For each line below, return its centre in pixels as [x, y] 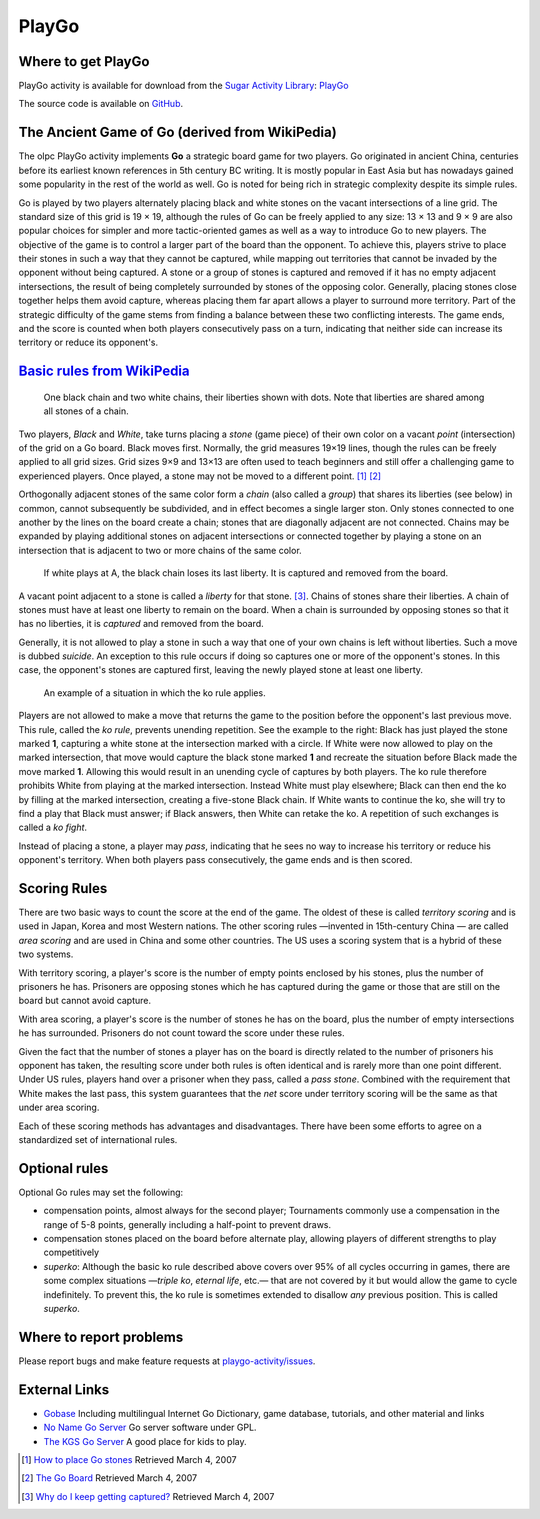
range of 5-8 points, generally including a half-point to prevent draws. [187, 1224]
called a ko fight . [53, 827]
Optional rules [63, 1168]
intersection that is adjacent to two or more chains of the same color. [160, 550]
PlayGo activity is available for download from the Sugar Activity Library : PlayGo [183, 86]
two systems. [46, 954]
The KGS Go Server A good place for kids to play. [145, 1441]
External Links [64, 1389]
